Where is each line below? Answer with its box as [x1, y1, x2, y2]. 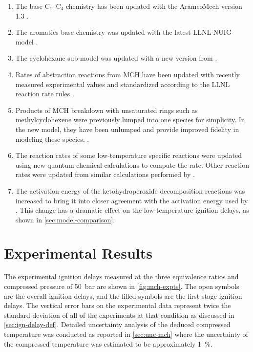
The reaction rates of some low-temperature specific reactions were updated [15, 150, 242, 160]
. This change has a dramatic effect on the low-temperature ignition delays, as [15, 205, 249, 215]
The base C [15, 1, 50, 11]
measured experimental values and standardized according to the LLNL [15, 79, 230, 89]
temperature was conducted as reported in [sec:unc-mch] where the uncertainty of [4, 329, 248, 339]
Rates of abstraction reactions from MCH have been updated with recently [15, 69, 240, 79]
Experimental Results [4, 243, 152, 263]
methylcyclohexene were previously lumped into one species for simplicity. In [15, 114, 245, 125]
